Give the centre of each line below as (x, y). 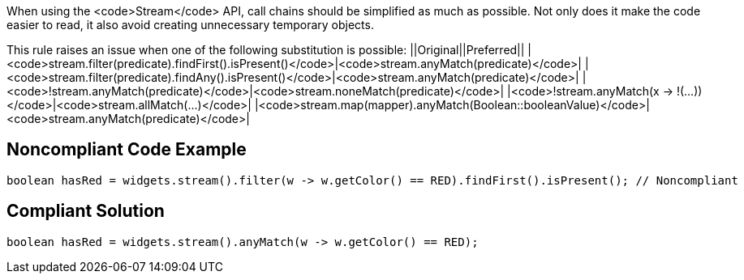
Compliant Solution (86, 211)
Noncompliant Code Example (127, 150)
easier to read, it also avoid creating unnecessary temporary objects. (190, 25)
